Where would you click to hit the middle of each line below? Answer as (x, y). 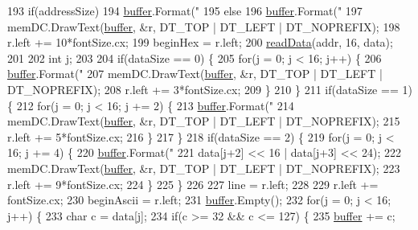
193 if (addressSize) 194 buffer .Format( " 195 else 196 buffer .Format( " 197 (185, 10)
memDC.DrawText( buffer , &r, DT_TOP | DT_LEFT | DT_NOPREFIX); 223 (204, 168)
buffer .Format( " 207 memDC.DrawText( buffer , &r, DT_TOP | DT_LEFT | (195, 74)
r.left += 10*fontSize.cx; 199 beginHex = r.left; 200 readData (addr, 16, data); (200, 42)
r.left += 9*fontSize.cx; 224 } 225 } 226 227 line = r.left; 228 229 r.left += (193, 184)
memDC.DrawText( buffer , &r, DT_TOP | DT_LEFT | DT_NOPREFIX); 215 (204, 121)
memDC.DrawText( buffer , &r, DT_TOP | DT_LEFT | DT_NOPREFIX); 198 (204, 26)
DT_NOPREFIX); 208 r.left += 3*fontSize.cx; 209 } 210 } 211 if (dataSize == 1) (210, 89)
